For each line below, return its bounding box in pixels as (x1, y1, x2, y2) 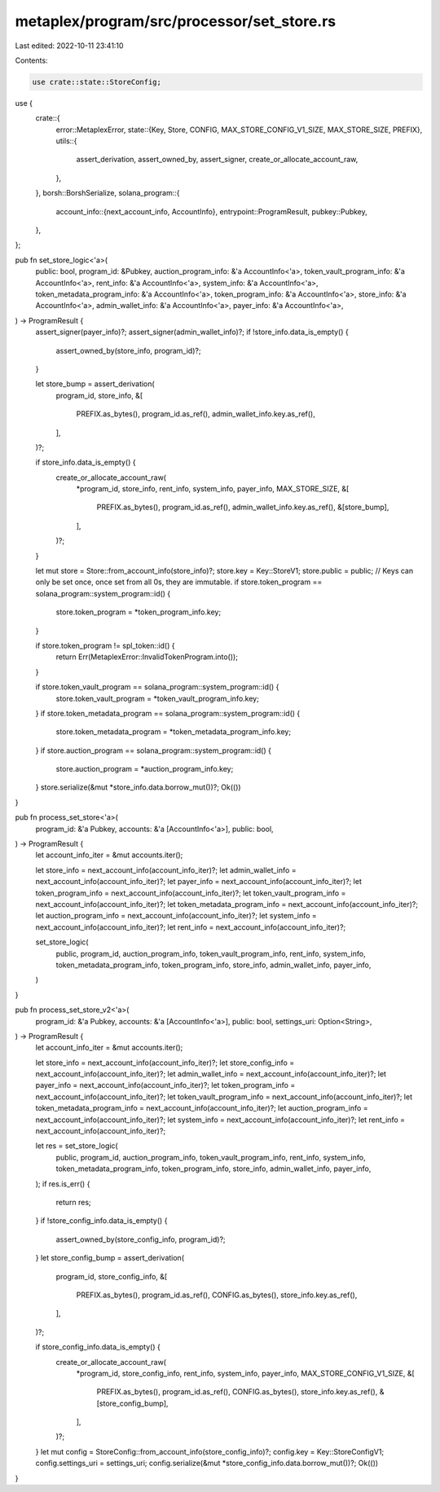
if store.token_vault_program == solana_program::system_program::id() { (35, 682, 279, 692)
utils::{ (55, 136, 77, 146)
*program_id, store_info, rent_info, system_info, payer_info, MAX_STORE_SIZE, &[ (76, 484, 350, 494)
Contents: (15, 55, 48, 65)
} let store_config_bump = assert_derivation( (35, 1253, 185, 1263)
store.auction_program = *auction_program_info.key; (55, 764, 234, 774)
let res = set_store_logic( (35, 1141, 118, 1151)
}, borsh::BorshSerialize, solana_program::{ (35, 188, 180, 198)
